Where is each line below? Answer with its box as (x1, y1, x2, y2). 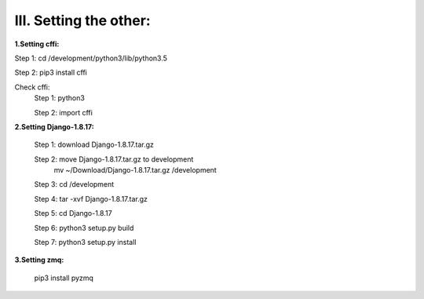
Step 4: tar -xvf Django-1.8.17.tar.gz (34, 194, 148, 203)
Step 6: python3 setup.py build (34, 223, 134, 232)
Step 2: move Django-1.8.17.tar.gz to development (34, 154, 194, 164)
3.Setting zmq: (14, 255, 64, 264)
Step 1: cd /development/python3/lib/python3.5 (14, 53, 168, 63)
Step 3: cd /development (34, 180, 115, 189)
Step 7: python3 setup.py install (34, 238, 137, 247)
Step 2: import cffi (34, 108, 93, 117)
